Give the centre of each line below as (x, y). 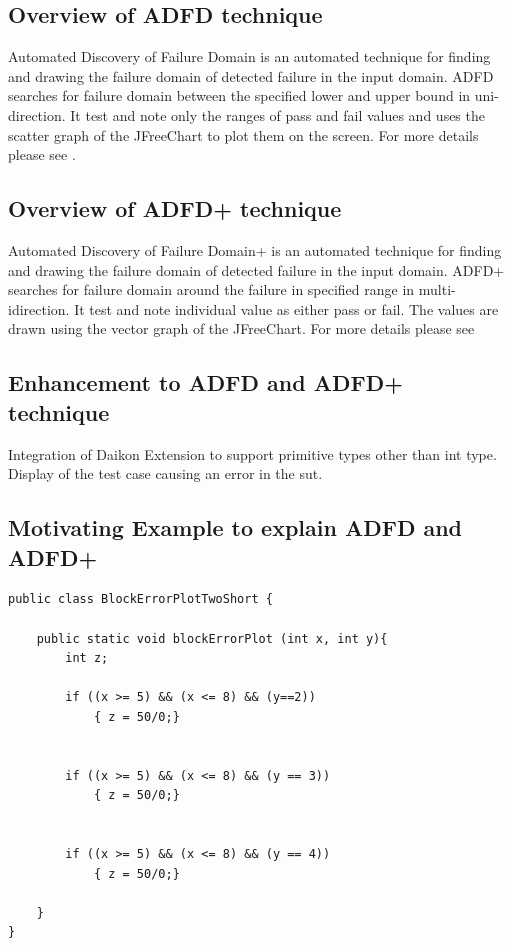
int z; (87, 658)
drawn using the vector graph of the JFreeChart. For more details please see (241, 328)
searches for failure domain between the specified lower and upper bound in (239, 95)
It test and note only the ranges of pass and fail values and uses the (277, 114)
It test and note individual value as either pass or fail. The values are (286, 308)
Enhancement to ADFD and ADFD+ (205, 382)
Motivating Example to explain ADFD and (235, 527)
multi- (437, 289)
